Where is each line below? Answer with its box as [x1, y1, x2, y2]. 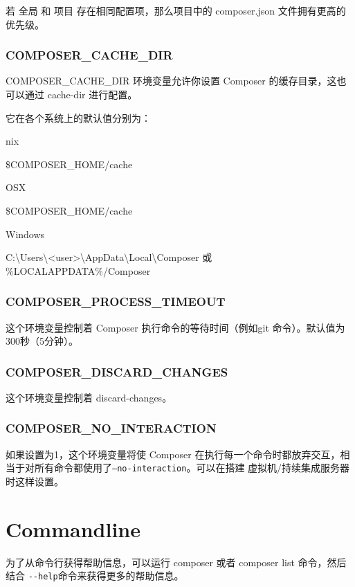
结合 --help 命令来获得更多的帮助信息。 [6, 568, 184, 583]
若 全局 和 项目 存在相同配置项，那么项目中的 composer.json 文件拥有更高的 [6, 3, 346, 17]
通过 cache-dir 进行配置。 [24, 87, 138, 101]
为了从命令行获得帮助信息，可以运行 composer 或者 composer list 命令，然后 [6, 554, 347, 569]
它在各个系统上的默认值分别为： [6, 110, 151, 125]
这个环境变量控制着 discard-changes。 [6, 390, 172, 404]
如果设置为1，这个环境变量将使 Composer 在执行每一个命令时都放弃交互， [6, 446, 340, 461]
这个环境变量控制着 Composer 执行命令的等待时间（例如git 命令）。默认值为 [6, 320, 345, 334]
